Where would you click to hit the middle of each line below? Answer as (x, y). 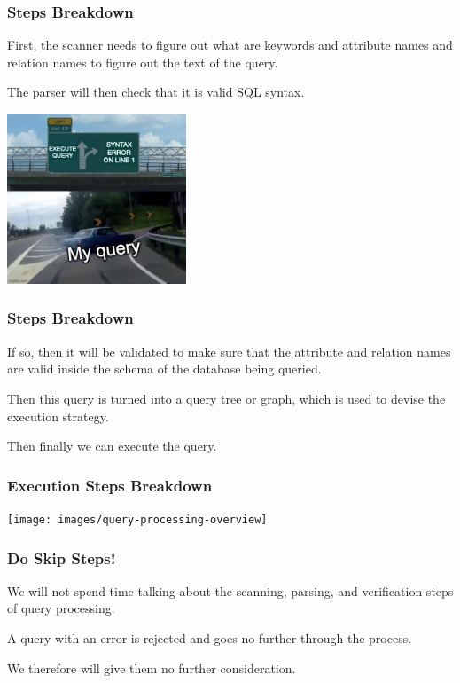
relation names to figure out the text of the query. (143, 62)
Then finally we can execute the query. (112, 446)
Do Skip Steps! (62, 557)
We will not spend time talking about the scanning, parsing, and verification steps (230, 590)
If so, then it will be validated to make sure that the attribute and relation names (229, 351)
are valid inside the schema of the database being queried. (164, 369)
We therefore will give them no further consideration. (152, 667)
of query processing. (61, 608)
